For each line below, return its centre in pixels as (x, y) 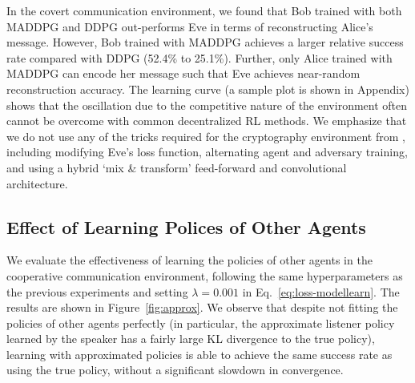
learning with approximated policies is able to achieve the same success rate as (199, 354)
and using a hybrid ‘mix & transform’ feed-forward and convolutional (177, 167)
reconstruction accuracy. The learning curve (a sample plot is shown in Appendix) (208, 89)
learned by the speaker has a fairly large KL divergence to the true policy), (191, 339)
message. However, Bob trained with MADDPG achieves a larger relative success (205, 42)
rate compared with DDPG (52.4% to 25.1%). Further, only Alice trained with (199, 57)
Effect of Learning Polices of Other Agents (186, 226)
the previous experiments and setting (97, 291)
